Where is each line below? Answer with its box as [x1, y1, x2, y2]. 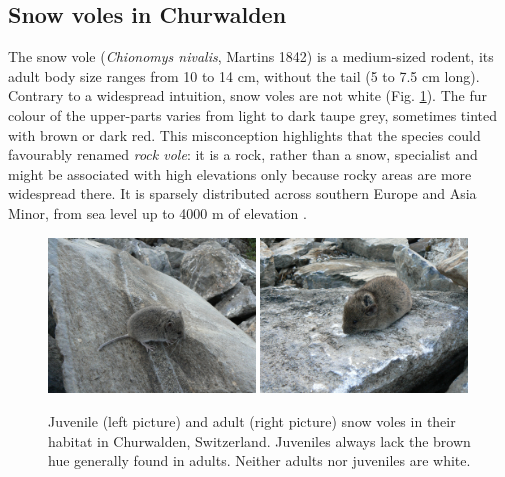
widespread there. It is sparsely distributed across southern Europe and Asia [8, 183, 477, 204]
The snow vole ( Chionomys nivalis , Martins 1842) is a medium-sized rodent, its [8, 46, 494, 67]
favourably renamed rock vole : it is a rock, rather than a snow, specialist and [8, 144, 478, 165]
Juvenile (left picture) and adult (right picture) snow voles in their [48, 410, 456, 431]
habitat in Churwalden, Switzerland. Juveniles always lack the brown [48, 430, 471, 451]
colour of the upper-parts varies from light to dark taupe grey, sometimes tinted [8, 104, 498, 125]
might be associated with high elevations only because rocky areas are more [8, 163, 472, 184]
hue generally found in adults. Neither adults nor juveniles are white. [48, 450, 471, 471]
